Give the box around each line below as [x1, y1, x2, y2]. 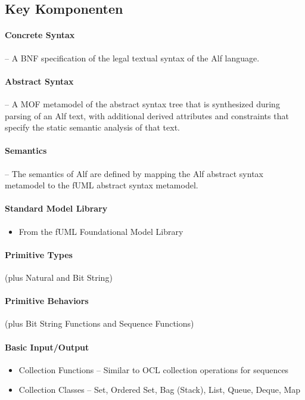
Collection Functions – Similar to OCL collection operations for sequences [18, 363, 289, 376]
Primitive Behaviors [5, 294, 89, 307]
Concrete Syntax [5, 29, 75, 41]
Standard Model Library [5, 202, 108, 215]
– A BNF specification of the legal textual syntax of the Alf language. [5, 51, 260, 64]
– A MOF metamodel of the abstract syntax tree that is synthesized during [5, 97, 280, 110]
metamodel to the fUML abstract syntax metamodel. [5, 179, 198, 191]
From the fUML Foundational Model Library [18, 225, 183, 237]
